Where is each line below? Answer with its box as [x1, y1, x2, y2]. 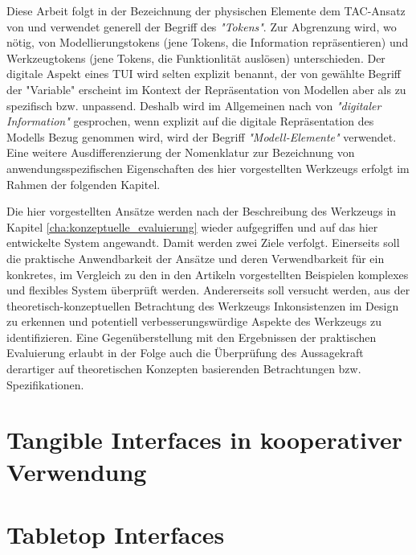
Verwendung [6, 454, 147, 487]
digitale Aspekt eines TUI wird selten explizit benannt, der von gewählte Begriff [6, 65, 401, 82]
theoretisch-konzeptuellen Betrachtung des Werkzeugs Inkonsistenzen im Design [6, 297, 399, 314]
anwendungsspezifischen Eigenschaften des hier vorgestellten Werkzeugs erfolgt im [6, 159, 410, 176]
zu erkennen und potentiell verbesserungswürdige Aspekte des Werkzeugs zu [6, 313, 381, 330]
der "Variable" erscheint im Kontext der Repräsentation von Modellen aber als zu [6, 80, 406, 97]
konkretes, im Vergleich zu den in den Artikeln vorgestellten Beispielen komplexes [6, 265, 409, 282]
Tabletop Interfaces [6, 518, 225, 550]
